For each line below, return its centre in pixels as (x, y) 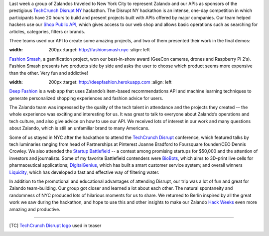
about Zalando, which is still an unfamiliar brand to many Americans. (79, 128)
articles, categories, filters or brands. (47, 31)
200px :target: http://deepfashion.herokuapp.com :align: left (110, 82)
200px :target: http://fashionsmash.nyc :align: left (99, 50)
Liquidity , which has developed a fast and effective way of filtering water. (84, 172)
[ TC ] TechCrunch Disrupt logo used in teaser (55, 225)
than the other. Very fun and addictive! (49, 73)
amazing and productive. (35, 209)
